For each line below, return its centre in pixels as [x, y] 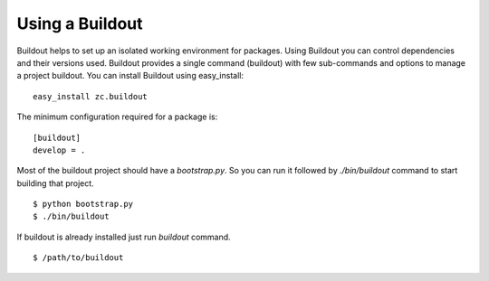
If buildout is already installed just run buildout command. [124, 237]
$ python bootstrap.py [83, 204]
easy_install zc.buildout [91, 96]
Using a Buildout [80, 23]
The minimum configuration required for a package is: [117, 117]
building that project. [55, 183]
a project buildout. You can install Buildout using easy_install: [130, 76]
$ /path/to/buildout [78, 258]
